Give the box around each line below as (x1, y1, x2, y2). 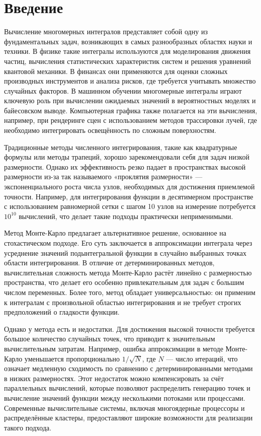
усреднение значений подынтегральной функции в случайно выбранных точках (4, 247, 246, 258)
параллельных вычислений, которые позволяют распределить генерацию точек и (4, 383, 250, 393)
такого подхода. (4, 422, 52, 432)
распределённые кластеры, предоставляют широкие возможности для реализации (4, 412, 253, 423)
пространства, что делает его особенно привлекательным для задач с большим (4, 277, 244, 287)
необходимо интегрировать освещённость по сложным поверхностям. (4, 125, 217, 135)
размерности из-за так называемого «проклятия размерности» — (4, 171, 203, 182)
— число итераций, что (166, 353, 238, 364)
